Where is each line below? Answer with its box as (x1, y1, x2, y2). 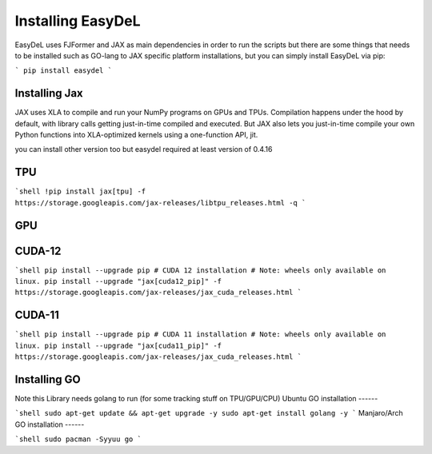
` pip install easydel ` (14, 66, 112, 75)
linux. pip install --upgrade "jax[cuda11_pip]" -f (14, 340, 222, 350)
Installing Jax (14, 86, 83, 100)
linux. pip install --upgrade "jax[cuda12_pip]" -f (14, 277, 222, 286)
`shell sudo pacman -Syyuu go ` (14, 435, 142, 444)
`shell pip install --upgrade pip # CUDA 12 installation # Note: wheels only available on (14, 265, 386, 275)
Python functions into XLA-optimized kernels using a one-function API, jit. (14, 130, 258, 140)
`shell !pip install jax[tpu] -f (14, 187, 146, 196)
